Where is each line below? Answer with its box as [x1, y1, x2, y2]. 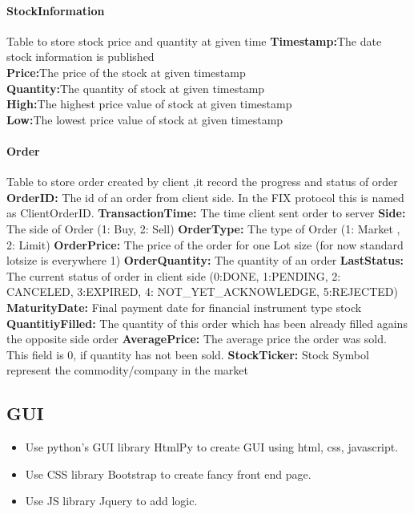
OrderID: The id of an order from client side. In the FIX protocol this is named [6, 188, 404, 205]
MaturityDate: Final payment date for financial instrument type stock [6, 298, 362, 315]
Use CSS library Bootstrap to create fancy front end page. [25, 465, 312, 482]
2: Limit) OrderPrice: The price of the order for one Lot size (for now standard [6, 236, 404, 253]
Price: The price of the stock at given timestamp [6, 63, 246, 80]
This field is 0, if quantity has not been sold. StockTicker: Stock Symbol [6, 346, 369, 362]
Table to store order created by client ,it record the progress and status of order [6, 173, 398, 190]
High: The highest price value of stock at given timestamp [6, 95, 292, 112]
